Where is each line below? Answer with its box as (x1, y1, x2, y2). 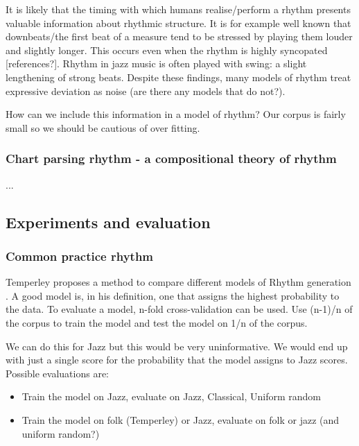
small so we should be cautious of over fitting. (6, 120, 200, 135)
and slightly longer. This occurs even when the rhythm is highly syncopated (6, 42, 328, 57)
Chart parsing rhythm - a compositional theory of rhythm (6, 150, 337, 167)
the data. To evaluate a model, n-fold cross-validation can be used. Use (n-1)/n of (6, 302, 353, 316)
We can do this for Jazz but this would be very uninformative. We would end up (6, 338, 348, 353)
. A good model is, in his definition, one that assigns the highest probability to (6, 288, 340, 302)
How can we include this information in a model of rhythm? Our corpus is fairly (6, 107, 346, 121)
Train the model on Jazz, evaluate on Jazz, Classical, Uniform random (21, 389, 321, 404)
